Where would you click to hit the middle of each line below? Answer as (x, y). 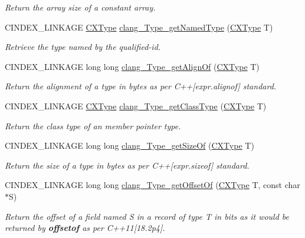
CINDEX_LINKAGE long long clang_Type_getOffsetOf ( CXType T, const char (152, 185)
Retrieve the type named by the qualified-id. (83, 47)
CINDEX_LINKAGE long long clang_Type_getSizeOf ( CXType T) (129, 145)
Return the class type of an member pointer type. (93, 125)
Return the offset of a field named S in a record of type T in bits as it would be (147, 216)
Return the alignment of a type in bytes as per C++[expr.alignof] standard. (141, 86)
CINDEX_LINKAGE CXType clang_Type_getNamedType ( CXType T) (139, 27)
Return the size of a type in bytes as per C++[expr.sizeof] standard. (127, 165)
